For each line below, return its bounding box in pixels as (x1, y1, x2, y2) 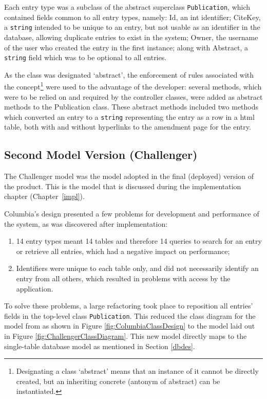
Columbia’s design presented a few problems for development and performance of (4, 208, 259, 219)
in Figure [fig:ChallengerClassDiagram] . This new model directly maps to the (4, 331, 247, 341)
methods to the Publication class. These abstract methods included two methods (4, 101, 259, 112)
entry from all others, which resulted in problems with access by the (16, 273, 231, 283)
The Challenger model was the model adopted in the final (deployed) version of (4, 171, 254, 182)
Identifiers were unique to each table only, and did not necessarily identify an (16, 263, 259, 274)
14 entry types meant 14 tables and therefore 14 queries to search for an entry (16, 235, 262, 246)
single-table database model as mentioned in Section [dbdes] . (4, 340, 195, 351)
